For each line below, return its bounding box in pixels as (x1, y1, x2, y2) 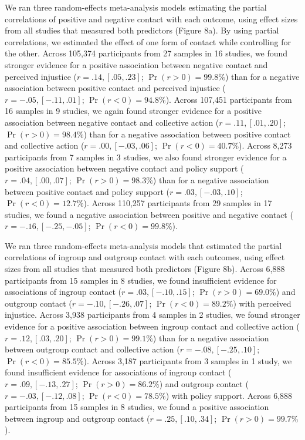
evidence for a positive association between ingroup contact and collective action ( (5, 320, 300, 332)
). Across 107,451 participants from (165, 93, 292, 105)
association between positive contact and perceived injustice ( (5, 82, 226, 94)
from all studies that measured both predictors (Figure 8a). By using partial (5, 24, 279, 36)
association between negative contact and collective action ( (5, 116, 219, 128)
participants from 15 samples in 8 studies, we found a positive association (5, 401, 269, 413)
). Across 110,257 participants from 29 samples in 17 (83, 197, 272, 209)
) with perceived (233, 297, 292, 309)
